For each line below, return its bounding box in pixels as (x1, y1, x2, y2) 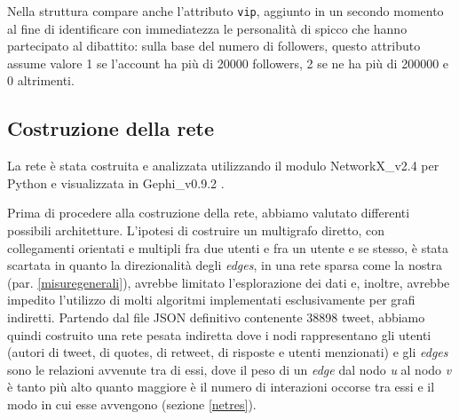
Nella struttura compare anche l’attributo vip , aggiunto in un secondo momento (7, 2, 444, 20)
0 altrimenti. (7, 71, 75, 90)
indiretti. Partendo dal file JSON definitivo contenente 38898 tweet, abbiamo (7, 307, 425, 326)
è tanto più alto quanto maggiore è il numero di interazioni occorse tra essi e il (7, 377, 435, 396)
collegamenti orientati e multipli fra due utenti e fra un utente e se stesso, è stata (7, 238, 449, 257)
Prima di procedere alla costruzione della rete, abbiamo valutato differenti (7, 203, 410, 222)
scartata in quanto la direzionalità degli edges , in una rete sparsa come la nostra (7, 256, 443, 274)
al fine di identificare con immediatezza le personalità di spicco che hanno (7, 19, 408, 37)
